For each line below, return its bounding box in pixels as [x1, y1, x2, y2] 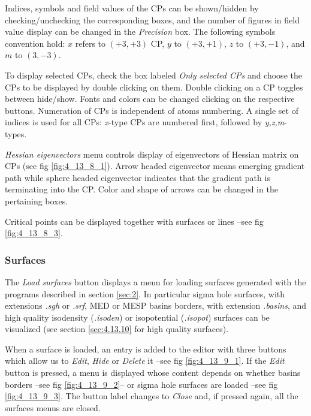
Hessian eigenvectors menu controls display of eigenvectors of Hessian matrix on [5, 147, 299, 160]
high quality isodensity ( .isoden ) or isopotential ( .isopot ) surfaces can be [5, 311, 270, 323]
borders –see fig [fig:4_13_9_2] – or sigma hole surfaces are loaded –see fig [5, 378, 278, 390]
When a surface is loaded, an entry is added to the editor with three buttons [5, 342, 286, 355]
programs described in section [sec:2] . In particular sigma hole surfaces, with [5, 287, 285, 300]
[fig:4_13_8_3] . [5, 227, 63, 239]
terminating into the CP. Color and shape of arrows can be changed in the [5, 183, 278, 195]
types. [5, 127, 27, 140]
